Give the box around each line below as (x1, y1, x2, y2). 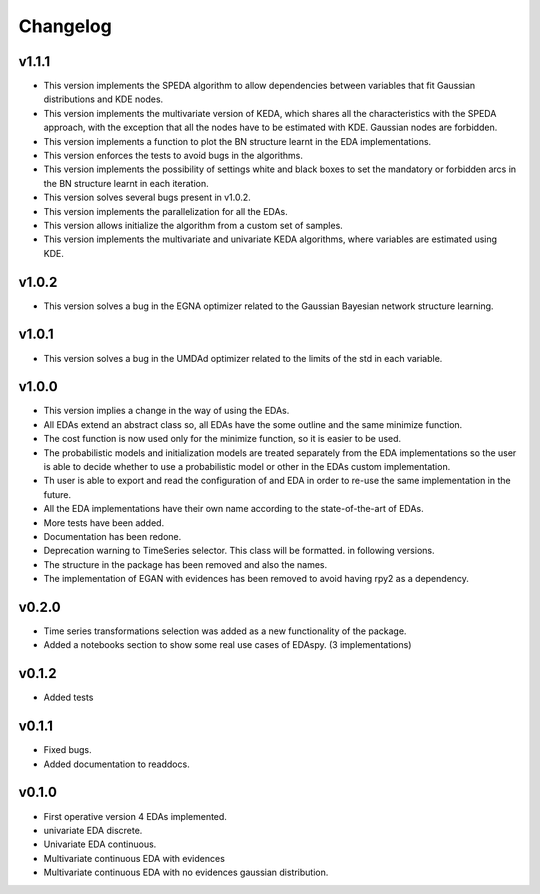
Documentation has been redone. (43, 530, 182, 542)
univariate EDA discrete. (43, 824, 143, 836)
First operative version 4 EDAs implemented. (43, 810, 227, 822)
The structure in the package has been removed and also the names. (43, 558, 328, 570)
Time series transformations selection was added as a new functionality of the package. (43, 625, 407, 637)
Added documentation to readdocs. (43, 758, 190, 770)
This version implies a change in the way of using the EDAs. (43, 405, 290, 417)
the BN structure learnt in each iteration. (43, 177, 209, 189)
